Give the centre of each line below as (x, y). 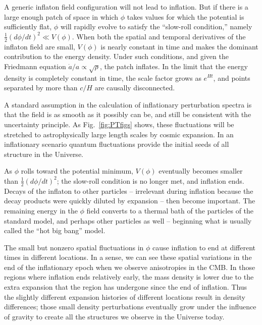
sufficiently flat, (28, 26)
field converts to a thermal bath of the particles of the (170, 210)
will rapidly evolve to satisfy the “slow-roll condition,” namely (156, 26)
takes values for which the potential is (186, 16)
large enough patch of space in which (61, 16)
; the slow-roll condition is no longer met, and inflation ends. (150, 180)
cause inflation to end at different (204, 247)
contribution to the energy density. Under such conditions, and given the (116, 56)
